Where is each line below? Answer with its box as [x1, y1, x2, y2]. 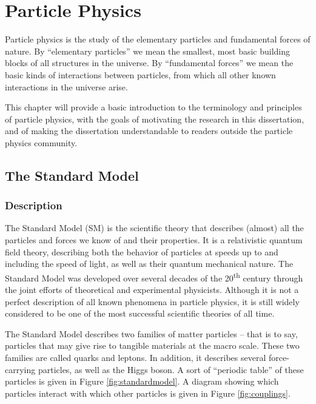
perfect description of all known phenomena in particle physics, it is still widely [5, 295, 300, 308]
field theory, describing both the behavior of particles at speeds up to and [5, 245, 278, 258]
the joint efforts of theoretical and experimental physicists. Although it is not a [5, 283, 299, 296]
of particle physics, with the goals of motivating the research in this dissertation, [5, 112, 304, 125]
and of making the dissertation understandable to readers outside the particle [5, 124, 293, 137]
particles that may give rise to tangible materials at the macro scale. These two [5, 339, 300, 352]
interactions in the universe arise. [5, 80, 128, 93]
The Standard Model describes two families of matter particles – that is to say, [5, 327, 298, 340]
